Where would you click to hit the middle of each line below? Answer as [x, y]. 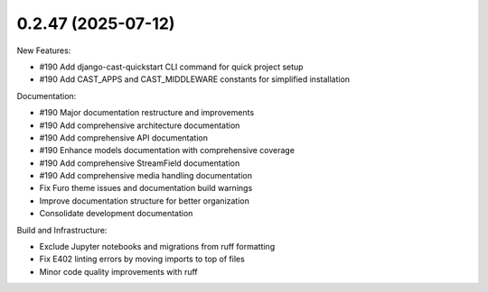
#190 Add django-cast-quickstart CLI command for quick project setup [171, 67]
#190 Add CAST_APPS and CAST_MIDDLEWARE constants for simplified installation [195, 79]
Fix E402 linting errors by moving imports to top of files [142, 259]
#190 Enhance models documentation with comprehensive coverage [167, 151]
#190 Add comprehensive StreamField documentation [140, 163]
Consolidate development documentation [116, 214]
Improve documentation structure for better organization [145, 201]
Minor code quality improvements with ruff [118, 271]
